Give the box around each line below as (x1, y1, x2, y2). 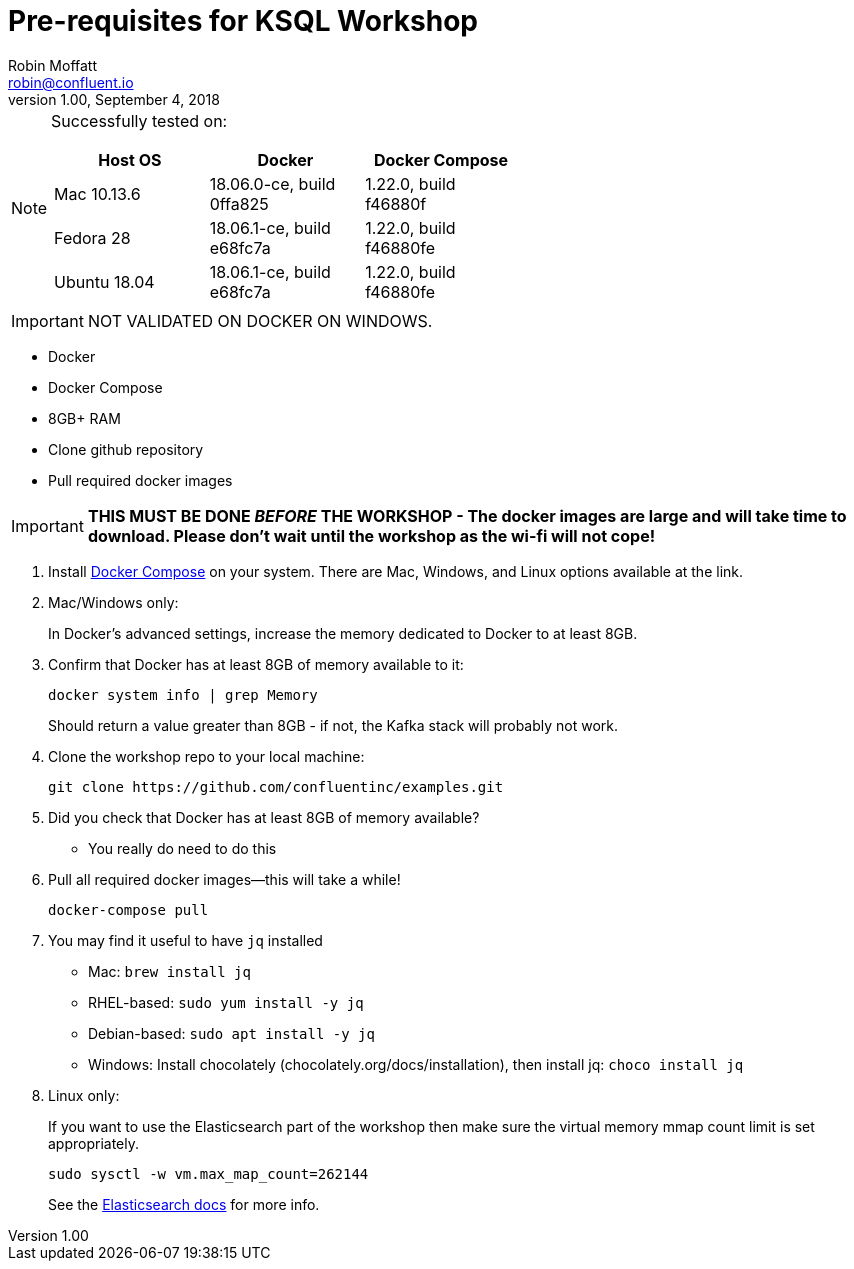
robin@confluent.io (8, 73, 134, 91)
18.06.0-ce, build (209, 173, 336, 194)
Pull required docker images (48, 471, 233, 489)
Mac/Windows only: (48, 593, 179, 611)
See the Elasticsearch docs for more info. (48, 1195, 320, 1213)
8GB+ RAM (48, 409, 121, 427)
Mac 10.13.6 (54, 183, 141, 204)
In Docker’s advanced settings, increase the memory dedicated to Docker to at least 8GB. (48, 624, 638, 642)
